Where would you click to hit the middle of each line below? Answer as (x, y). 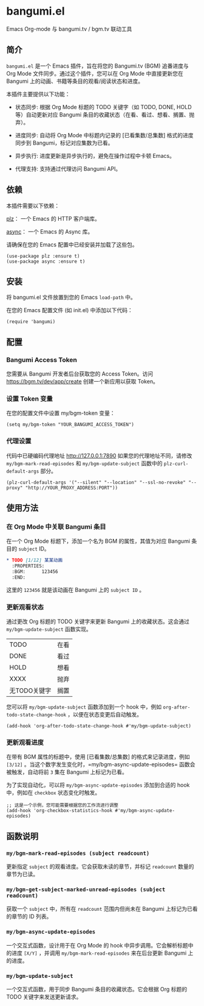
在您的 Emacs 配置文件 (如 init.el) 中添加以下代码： (70, 310)
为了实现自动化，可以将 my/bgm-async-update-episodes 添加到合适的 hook (98, 785)
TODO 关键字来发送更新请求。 (44, 997)
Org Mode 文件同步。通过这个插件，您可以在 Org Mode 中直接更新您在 (95, 73)
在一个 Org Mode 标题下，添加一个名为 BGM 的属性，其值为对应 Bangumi (98, 541)
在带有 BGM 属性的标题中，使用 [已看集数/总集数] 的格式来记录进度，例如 (98, 757)
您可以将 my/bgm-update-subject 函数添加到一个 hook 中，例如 (84, 707)
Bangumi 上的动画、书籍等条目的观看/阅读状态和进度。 (75, 81)
